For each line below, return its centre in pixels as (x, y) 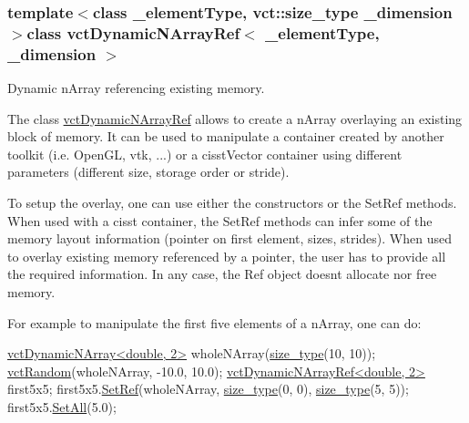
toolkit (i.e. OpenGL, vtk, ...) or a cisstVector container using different (205, 154)
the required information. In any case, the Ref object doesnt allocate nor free (222, 274)
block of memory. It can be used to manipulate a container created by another (226, 136)
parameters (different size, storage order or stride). (148, 172)
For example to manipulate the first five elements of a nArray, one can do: (214, 322)
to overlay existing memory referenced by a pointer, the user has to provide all (227, 256)
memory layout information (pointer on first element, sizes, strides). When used (229, 238)
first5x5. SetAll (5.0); (62, 406)
